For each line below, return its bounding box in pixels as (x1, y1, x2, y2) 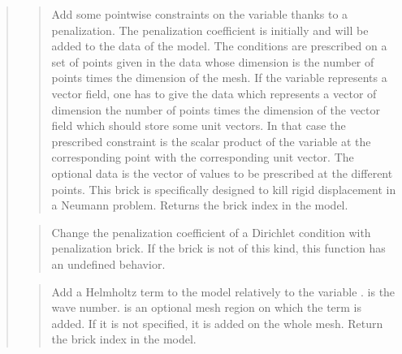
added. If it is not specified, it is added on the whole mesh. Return (51, 314, 383, 331)
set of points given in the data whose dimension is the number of (51, 53, 374, 70)
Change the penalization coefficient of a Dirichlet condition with (51, 223, 371, 240)
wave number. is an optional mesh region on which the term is (51, 299, 362, 316)
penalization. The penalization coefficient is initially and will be (51, 21, 369, 38)
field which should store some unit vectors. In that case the (51, 117, 346, 134)
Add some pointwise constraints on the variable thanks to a (51, 6, 348, 22)
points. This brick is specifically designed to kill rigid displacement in (51, 180, 396, 197)
